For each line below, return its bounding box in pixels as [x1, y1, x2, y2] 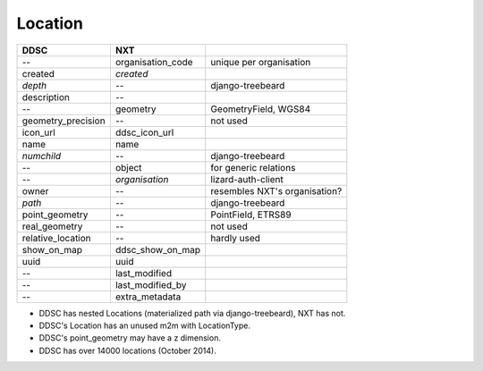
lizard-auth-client [210, 173, 284, 185]
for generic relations [210, 161, 296, 173]
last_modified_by [114, 278, 187, 291]
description [21, 90, 71, 103]
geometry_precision [21, 114, 106, 127]
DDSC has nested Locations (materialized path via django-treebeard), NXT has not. [38, 308, 346, 318]
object [114, 161, 142, 173]
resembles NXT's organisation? [210, 184, 343, 197]
